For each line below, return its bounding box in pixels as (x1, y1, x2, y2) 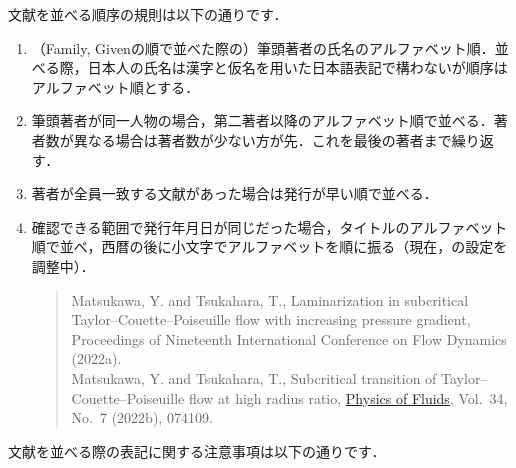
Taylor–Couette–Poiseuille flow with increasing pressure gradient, (71, 309, 471, 330)
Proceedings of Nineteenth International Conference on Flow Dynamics (71, 328, 507, 349)
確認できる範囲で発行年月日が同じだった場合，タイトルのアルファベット (31, 216, 508, 237)
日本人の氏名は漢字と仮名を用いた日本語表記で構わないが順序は (87, 57, 508, 78)
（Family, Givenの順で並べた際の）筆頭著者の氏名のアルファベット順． (31, 37, 495, 58)
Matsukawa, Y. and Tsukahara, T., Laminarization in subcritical (71, 289, 469, 310)
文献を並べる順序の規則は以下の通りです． (8, 4, 288, 24)
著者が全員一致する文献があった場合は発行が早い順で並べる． (31, 183, 438, 204)
